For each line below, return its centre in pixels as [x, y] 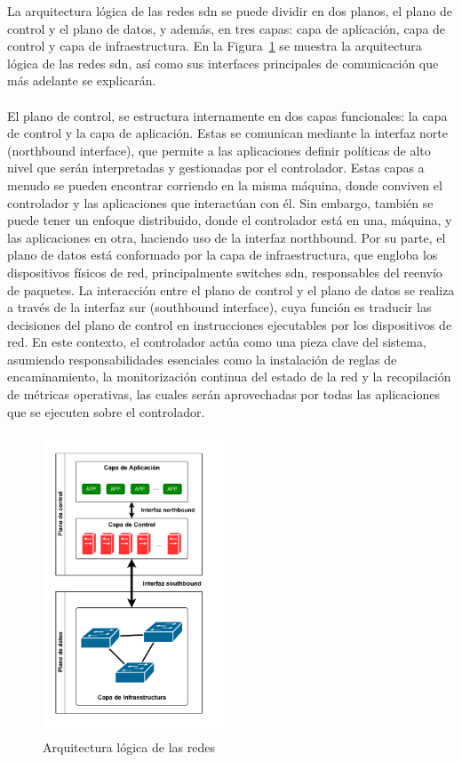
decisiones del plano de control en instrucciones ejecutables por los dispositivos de [230, 324]
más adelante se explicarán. [82, 80]
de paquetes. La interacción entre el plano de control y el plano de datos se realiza [231, 289]
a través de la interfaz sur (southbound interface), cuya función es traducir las [219, 307]
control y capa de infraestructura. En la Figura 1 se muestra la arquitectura [215, 46]
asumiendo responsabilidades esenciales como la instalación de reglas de [202, 359]
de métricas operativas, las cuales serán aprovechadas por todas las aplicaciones [223, 394]
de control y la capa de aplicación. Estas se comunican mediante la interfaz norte [227, 133]
